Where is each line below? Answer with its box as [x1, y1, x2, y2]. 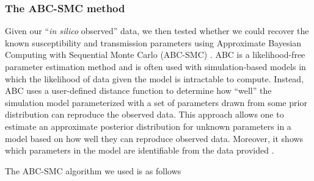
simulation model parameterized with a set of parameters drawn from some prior [5, 96, 307, 108]
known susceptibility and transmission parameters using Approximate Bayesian [5, 36, 302, 49]
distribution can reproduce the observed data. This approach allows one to [5, 108, 284, 121]
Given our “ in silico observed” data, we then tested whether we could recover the [5, 24, 309, 37]
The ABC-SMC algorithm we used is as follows [5, 164, 181, 177]
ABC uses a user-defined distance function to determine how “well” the [5, 84, 272, 97]
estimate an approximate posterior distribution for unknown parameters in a [5, 119, 291, 132]
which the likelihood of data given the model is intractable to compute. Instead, [5, 72, 304, 85]
